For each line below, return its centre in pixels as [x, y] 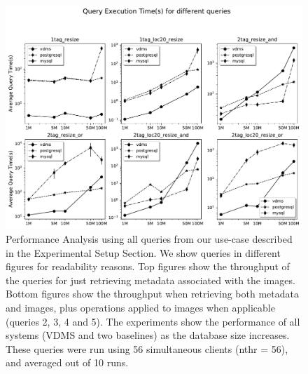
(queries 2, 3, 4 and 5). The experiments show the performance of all [153, 321]
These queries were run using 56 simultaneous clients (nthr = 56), [147, 348]
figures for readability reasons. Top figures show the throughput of [148, 266]
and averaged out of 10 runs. [67, 362]
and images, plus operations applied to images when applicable [140, 307]
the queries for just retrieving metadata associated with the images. [150, 280]
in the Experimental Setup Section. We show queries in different [143, 252]
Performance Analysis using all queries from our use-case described [149, 239]
